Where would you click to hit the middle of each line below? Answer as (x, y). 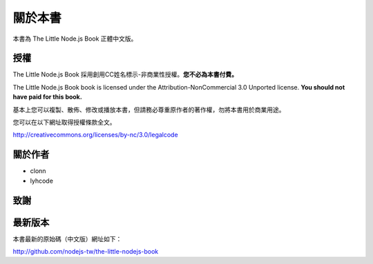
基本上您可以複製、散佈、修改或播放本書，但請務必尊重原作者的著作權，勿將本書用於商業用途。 (149, 110)
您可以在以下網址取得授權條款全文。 (64, 122)
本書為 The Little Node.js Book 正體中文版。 (75, 39)
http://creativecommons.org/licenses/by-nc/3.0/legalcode (96, 135)
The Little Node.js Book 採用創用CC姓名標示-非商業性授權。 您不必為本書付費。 (125, 74)
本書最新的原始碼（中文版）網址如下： (67, 238)
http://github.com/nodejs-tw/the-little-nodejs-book (86, 252)
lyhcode (41, 181)
